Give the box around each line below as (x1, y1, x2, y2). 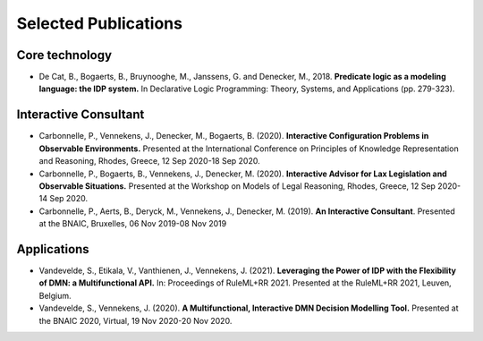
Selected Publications (16, 13, 183, 33)
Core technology (16, 47, 112, 63)
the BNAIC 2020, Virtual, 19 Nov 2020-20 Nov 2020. (38, 315, 233, 326)
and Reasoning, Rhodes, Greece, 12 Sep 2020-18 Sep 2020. (38, 156, 260, 166)
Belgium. (38, 290, 72, 301)
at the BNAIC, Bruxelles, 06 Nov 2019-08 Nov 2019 (38, 218, 227, 229)
